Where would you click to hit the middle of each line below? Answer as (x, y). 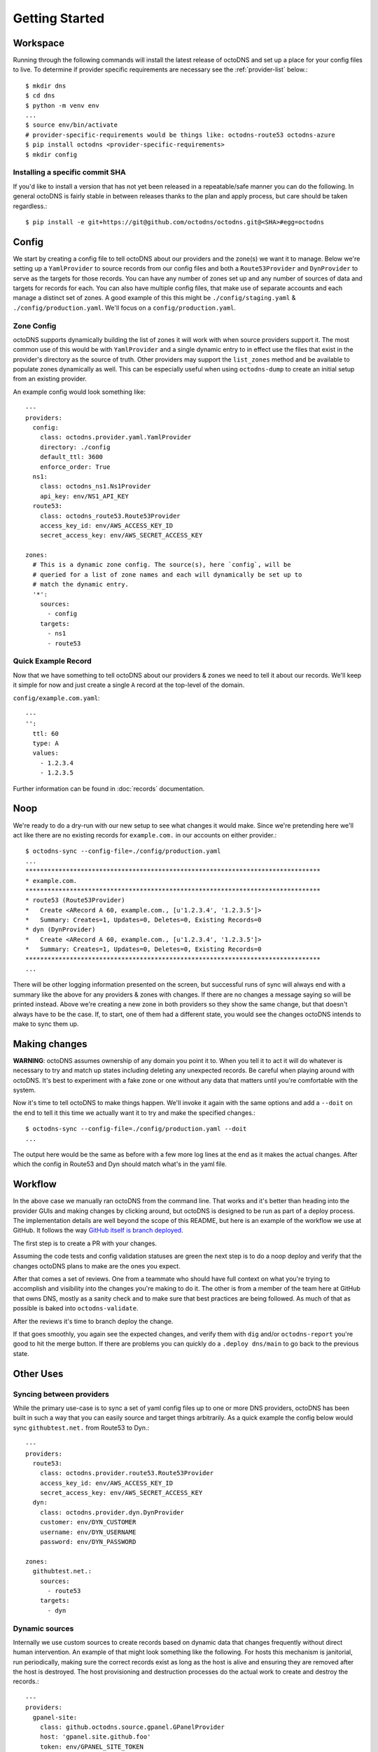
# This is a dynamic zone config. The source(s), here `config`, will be (162, 565)
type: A (45, 744)
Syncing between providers (61, 1394)
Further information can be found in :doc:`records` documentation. (109, 788)
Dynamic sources (43, 1628)
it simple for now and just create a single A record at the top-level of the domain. (129, 685)
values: (45, 753)
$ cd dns (40, 96)
